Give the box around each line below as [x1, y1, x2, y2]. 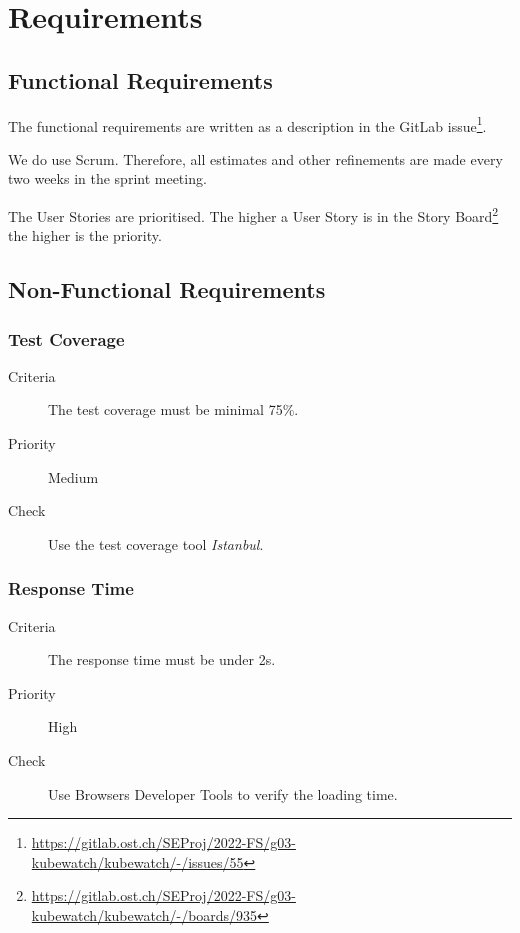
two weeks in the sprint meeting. [8, 168, 207, 189]
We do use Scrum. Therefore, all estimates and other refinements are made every [8, 148, 503, 169]
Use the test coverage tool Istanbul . [48, 533, 264, 554]
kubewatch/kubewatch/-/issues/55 [31, 851, 244, 872]
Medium [48, 466, 99, 487]
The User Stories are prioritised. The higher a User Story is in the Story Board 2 [8, 203, 499, 226]
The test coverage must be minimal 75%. [48, 399, 299, 420]
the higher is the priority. [8, 225, 162, 246]
